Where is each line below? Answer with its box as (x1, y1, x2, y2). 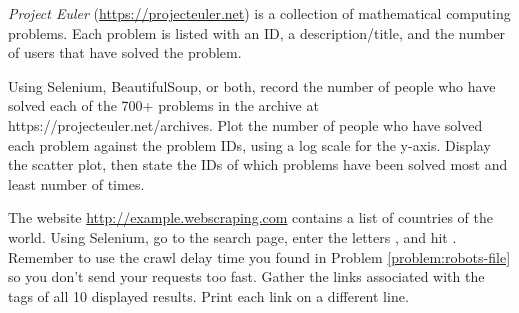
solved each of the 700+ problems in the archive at (8, 95, 319, 116)
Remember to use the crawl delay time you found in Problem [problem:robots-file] (8, 246, 511, 267)
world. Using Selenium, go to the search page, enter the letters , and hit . (8, 226, 457, 247)
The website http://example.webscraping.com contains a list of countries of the (8, 207, 493, 228)
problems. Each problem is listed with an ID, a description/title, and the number (8, 22, 506, 43)
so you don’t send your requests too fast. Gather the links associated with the (8, 266, 485, 287)
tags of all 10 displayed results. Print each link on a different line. (8, 285, 409, 306)
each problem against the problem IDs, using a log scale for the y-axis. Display (8, 134, 491, 155)
